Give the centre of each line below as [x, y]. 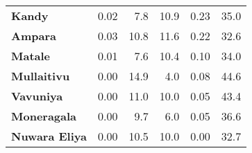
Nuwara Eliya [49, 136]
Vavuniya [37, 96]
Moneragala [44, 116]
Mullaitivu [41, 76]
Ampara [34, 36]
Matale [31, 56]
